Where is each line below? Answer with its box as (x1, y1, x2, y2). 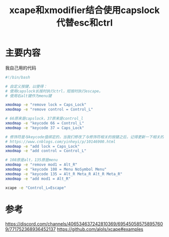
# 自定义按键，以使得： (5, 84, 48, 89)
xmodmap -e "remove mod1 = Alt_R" (5, 162, 78, 167)
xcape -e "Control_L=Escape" (5, 185, 66, 190)
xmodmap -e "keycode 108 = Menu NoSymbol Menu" (5, 167, 107, 172)
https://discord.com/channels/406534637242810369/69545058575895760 (5, 220, 163, 226)
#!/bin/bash (5, 75, 30, 80)
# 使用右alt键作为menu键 (5, 93, 52, 98)
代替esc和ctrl (56, 17, 113, 29)
